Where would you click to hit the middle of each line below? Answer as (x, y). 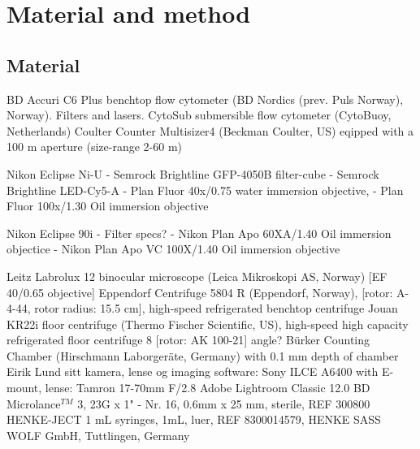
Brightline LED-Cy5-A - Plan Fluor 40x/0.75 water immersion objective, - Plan (205, 190)
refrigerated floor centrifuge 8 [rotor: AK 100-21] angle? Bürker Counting (188, 340)
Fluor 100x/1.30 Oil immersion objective (108, 206)
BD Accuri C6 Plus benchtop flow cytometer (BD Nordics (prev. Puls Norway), (205, 99)
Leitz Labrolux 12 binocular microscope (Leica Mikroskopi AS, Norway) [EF (197, 276)
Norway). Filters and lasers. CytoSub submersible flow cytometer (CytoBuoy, (199, 115)
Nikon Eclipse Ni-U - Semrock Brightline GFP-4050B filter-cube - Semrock (193, 173)
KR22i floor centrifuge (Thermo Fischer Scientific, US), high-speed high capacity (208, 324)
